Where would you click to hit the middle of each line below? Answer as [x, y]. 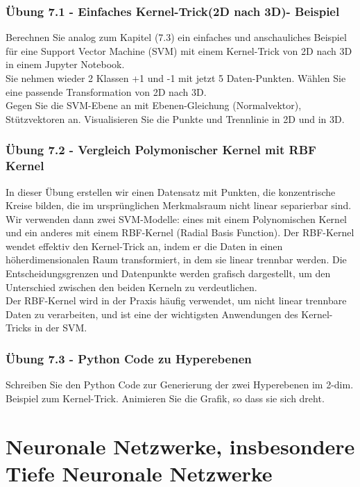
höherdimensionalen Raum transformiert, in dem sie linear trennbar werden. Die [176, 259]
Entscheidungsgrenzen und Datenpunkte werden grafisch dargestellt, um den [168, 273]
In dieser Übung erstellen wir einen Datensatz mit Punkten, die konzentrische [171, 191]
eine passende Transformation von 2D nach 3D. [106, 91]
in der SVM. [61, 328]
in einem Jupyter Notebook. [65, 64]
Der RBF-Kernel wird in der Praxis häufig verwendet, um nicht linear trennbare [176, 300]
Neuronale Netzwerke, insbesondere [180, 446]
